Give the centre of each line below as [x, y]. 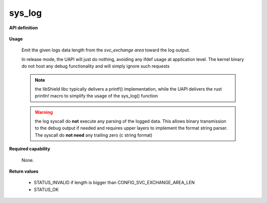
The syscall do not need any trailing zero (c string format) [94, 135]
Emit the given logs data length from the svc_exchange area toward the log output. [106, 50]
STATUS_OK [46, 189]
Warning [44, 112]
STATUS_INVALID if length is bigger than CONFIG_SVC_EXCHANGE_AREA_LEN [114, 183]
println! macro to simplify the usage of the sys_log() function [96, 96]
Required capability [30, 149]
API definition [23, 28]
